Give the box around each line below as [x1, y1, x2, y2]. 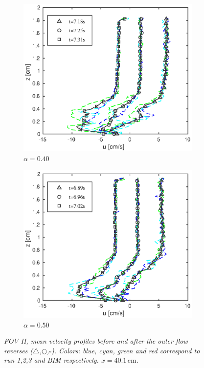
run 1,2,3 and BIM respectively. [4, 355, 99, 365]
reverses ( [4, 345, 33, 355]
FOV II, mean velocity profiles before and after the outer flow [4, 336, 188, 346]
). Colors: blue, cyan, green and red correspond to [51, 345, 200, 355]
